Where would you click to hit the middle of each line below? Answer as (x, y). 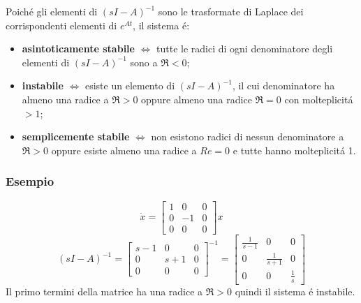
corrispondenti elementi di (61, 25)
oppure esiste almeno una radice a (124, 150)
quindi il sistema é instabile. (295, 291)
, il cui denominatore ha (283, 86)
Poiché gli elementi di (52, 11)
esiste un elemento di (130, 86)
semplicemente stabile (76, 136)
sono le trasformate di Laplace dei (231, 11)
